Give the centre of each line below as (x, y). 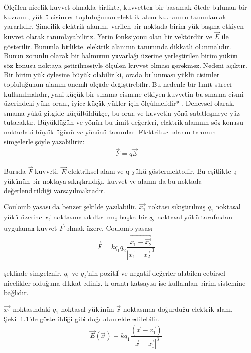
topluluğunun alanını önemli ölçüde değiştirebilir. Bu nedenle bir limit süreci (118, 84)
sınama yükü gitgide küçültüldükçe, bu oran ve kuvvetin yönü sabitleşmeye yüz (122, 112)
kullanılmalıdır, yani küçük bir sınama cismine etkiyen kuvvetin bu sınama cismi (124, 93)
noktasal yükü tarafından (195, 217)
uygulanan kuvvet (31, 228)
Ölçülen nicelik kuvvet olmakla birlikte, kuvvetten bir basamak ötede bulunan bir (125, 7)
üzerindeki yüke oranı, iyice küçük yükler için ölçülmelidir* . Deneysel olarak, (119, 103)
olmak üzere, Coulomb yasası (109, 228)
